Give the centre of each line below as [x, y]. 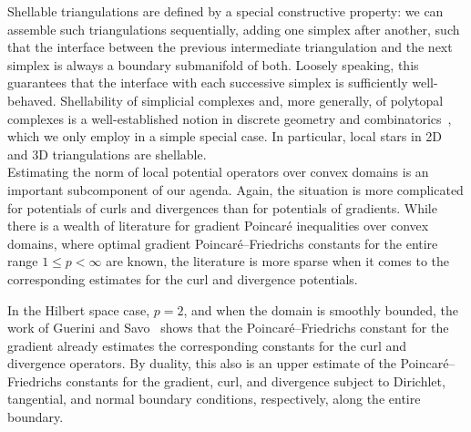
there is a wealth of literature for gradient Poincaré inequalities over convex [218, 226]
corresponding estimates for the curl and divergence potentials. [183, 278]
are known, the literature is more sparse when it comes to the [278, 261]
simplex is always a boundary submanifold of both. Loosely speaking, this [213, 64]
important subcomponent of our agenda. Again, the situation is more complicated [235, 189]
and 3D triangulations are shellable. [107, 154]
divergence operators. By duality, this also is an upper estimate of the [202, 363]
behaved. [32, 100]
